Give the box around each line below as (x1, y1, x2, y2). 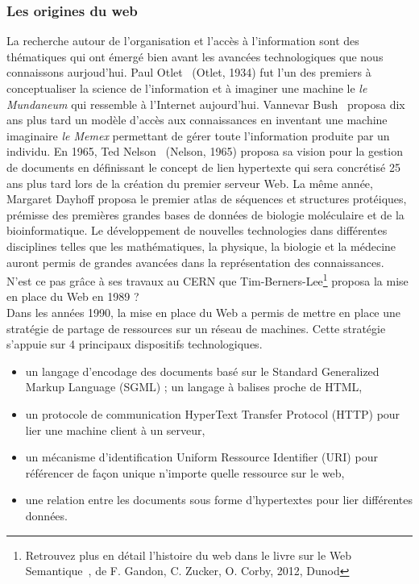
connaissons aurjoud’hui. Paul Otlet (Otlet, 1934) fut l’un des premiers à (6, 64, 371, 81)
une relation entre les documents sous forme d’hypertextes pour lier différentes (25, 491, 413, 508)
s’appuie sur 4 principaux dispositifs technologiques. (6, 336, 263, 352)
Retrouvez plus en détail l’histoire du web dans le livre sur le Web (25, 546, 352, 563)
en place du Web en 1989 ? (6, 288, 139, 305)
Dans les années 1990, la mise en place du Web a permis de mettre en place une (6, 303, 401, 320)
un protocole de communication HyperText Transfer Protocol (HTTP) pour (25, 405, 400, 422)
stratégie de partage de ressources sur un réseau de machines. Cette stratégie (6, 319, 386, 336)
